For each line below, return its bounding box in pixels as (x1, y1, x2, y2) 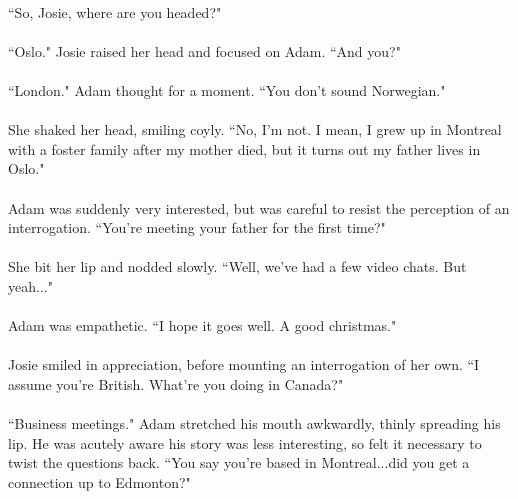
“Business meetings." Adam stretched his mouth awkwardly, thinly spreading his (8, 413, 501, 434)
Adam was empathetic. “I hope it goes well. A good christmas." (8, 315, 397, 336)
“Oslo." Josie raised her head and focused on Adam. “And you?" (8, 40, 401, 61)
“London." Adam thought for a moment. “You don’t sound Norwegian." (8, 79, 446, 100)
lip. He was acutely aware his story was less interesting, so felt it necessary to (8, 432, 482, 453)
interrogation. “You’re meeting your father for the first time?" (8, 217, 386, 238)
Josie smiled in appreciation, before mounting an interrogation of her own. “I (8, 354, 480, 375)
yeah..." (8, 275, 53, 296)
